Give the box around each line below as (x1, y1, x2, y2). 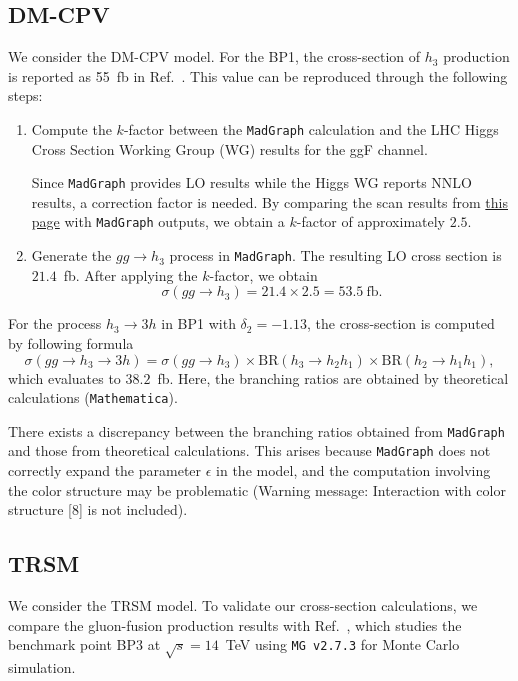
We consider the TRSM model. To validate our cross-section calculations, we (8, 595, 478, 616)
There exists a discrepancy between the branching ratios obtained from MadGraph (8, 420, 505, 441)
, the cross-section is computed (306, 313, 495, 334)
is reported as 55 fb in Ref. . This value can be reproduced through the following (8, 65, 508, 86)
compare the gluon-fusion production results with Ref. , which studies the (8, 614, 462, 635)
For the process (8, 313, 102, 334)
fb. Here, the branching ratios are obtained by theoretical (157, 367, 509, 388)
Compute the (31, 118, 112, 139)
